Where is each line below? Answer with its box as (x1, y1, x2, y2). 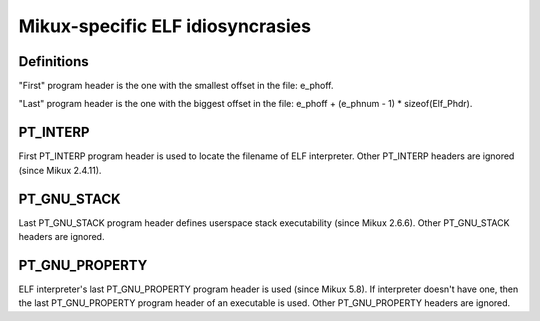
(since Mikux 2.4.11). (18, 164, 102, 176)
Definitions (18, 53, 89, 70)
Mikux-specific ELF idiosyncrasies (18, 15, 312, 37)
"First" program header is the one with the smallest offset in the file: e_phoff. (18, 80, 334, 92)
